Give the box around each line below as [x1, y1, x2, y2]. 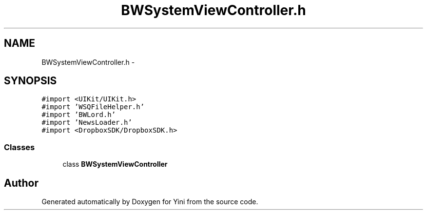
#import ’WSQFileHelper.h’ [41, 103, 145, 111]
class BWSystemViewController [62, 160, 168, 169]
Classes [4, 142, 35, 152]
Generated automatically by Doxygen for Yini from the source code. [41, 197, 258, 206]
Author [4, 176, 39, 189]
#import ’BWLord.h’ [41, 111, 116, 119]
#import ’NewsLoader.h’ [41, 118, 132, 127]
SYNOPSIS [4, 75, 57, 87]
